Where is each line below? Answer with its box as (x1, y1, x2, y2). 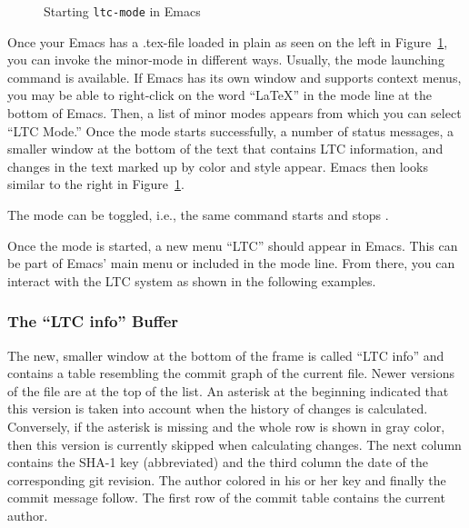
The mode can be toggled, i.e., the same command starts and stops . (7, 205, 389, 224)
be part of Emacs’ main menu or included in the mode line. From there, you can (7, 254, 455, 273)
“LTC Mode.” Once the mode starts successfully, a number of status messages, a (7, 121, 454, 140)
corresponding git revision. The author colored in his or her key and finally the (7, 470, 446, 489)
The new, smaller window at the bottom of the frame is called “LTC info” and (7, 345, 444, 364)
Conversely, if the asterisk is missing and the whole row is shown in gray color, (7, 416, 445, 435)
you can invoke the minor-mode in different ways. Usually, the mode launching (7, 50, 444, 69)
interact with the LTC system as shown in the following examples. (7, 271, 376, 290)
